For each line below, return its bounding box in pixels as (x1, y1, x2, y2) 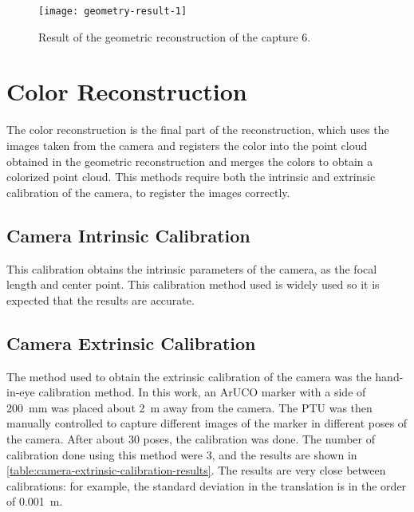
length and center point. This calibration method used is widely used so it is (6, 276, 380, 293)
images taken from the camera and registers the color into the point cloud (6, 136, 368, 153)
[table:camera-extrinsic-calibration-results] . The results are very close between (6, 462, 386, 479)
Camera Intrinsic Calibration (6, 223, 250, 247)
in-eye (6, 384, 35, 400)
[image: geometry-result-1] (38, 6, 187, 17)
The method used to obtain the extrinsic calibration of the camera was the (6, 368, 372, 384)
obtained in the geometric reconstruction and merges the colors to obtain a (6, 152, 373, 169)
